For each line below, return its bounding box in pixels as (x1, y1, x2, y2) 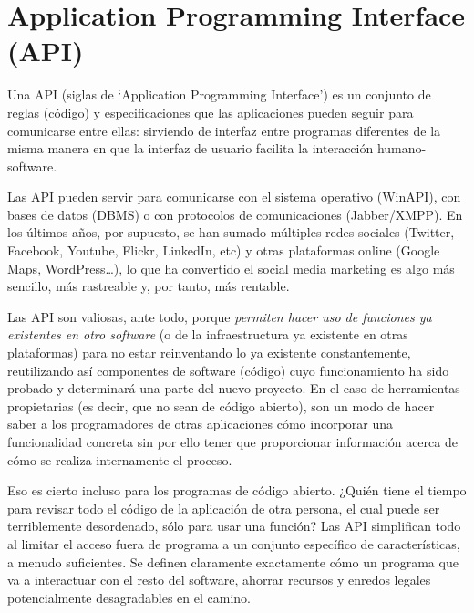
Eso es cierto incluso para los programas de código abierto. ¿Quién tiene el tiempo (7, 481, 467, 500)
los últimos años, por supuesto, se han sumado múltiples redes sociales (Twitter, (7, 223, 455, 242)
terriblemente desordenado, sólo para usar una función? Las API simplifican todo (7, 516, 461, 535)
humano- (376, 139, 427, 158)
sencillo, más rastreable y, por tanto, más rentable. (7, 276, 290, 296)
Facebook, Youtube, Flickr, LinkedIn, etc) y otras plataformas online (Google (7, 241, 440, 260)
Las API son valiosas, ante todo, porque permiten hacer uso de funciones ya (7, 306, 432, 326)
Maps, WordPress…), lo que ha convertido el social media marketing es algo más (7, 258, 455, 277)
